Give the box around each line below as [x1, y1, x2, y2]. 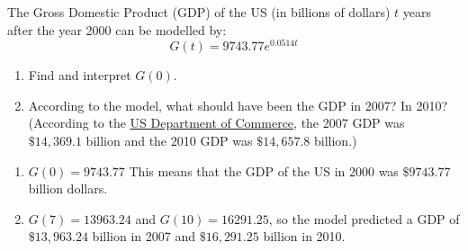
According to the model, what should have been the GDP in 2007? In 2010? [28, 95, 448, 114]
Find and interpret [28, 66, 131, 85]
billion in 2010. [263, 227, 346, 246]
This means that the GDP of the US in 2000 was [129, 161, 399, 180]
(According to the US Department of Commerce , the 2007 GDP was [28, 113, 405, 132]
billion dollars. [28, 179, 108, 198]
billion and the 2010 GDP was [85, 131, 253, 150]
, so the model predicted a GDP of [268, 209, 460, 228]
